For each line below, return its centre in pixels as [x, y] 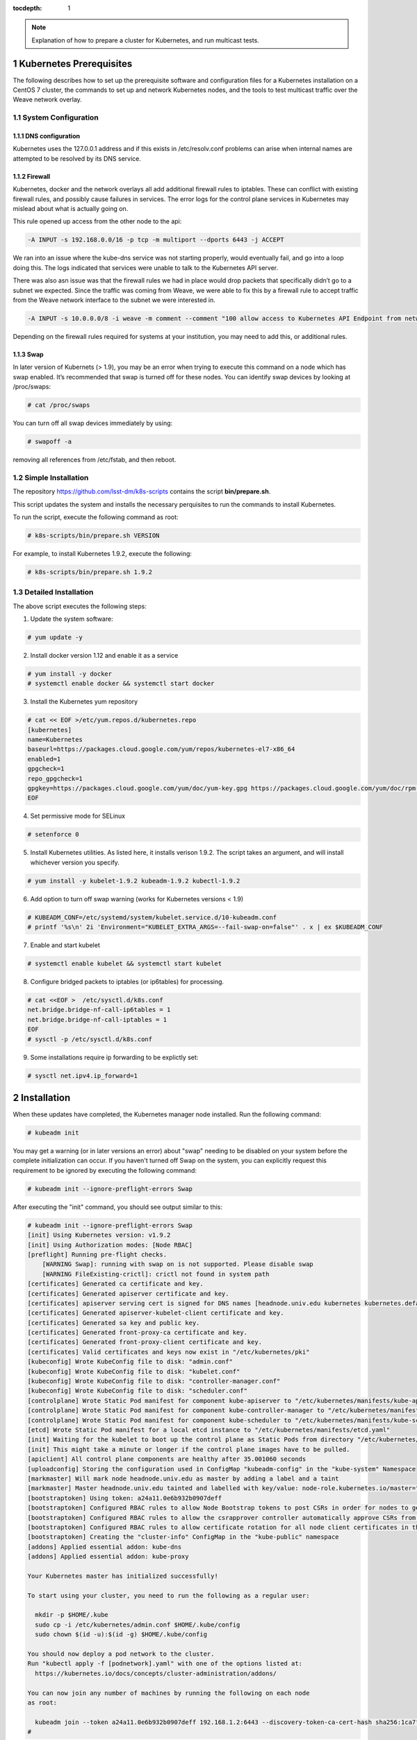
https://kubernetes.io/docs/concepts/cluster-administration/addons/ [156, 1673]
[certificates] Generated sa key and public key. [114, 1323]
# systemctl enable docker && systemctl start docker [121, 683]
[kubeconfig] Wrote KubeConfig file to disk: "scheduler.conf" [138, 1391]
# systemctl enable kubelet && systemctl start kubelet [125, 964]
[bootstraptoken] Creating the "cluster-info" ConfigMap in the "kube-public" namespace [183, 1537]
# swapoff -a [50, 442]
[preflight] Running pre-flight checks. [97, 1254]
